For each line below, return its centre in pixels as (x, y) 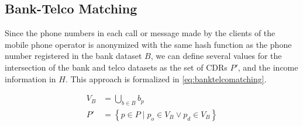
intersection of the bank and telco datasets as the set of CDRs (116, 67)
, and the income (268, 67)
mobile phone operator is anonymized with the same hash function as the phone (148, 44)
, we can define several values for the (216, 56)
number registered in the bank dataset (73, 56)
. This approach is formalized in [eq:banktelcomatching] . (166, 78)
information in (30, 78)
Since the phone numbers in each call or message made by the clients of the (140, 33)
